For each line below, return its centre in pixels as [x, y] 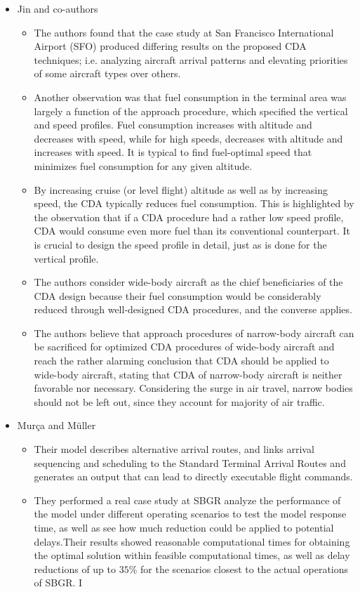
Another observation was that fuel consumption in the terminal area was [190, 97]
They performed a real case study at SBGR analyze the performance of [187, 500]
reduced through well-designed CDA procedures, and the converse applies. [193, 309]
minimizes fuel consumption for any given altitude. [143, 165]
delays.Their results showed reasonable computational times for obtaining [192, 541]
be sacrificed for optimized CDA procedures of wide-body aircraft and [184, 347]
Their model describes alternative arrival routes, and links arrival [174, 449]
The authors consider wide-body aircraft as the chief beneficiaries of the [188, 282]
